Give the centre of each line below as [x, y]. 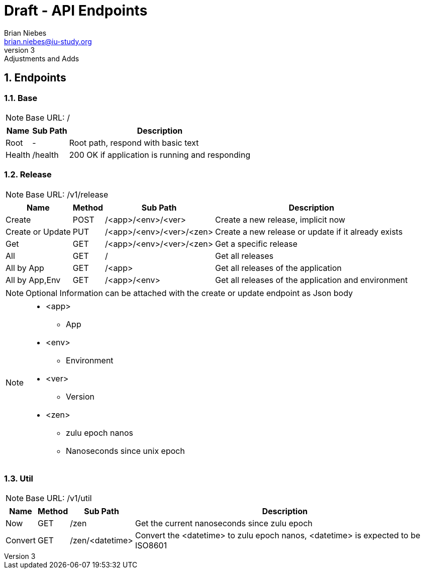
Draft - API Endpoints [76, 11]
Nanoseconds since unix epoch [125, 451]
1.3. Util [19, 479]
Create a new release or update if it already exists [309, 231]
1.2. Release [28, 175]
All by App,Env [33, 280]
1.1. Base [21, 98]
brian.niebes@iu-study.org [48, 41]
